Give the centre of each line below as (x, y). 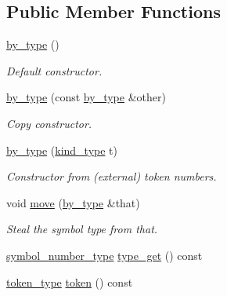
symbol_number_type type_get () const (104, 255)
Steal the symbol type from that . (82, 229)
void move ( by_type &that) (73, 202)
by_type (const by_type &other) (86, 97)
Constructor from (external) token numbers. (112, 176)
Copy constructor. (49, 123)
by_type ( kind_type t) (62, 150)
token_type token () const (70, 281)
